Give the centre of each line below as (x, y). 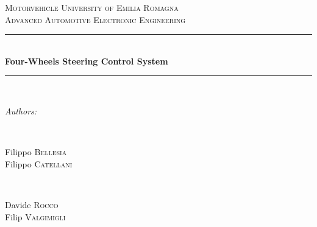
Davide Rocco (32, 204)
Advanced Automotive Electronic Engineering (95, 19)
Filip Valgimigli (35, 216)
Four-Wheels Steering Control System (87, 61)
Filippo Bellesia (36, 152)
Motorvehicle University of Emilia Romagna (92, 7)
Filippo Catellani (39, 163)
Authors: (21, 110)
